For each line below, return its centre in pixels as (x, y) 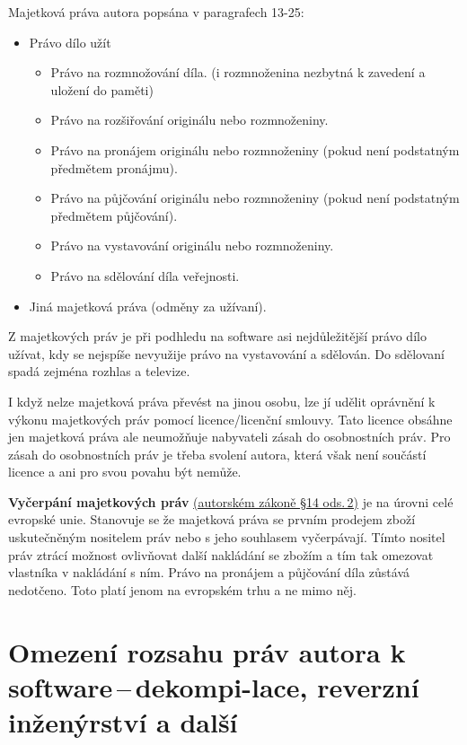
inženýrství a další (123, 722)
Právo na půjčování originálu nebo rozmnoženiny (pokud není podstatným (255, 198)
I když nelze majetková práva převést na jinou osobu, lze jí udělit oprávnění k (222, 401)
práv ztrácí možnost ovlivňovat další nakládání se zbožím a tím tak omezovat (221, 554)
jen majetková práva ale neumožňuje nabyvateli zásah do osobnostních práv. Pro (229, 437)
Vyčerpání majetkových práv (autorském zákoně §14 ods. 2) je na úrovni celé (231, 501)
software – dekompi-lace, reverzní (214, 686)
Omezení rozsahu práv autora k (207, 651)
